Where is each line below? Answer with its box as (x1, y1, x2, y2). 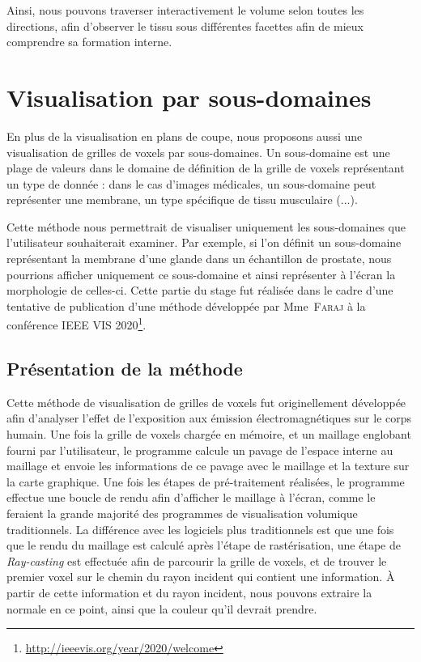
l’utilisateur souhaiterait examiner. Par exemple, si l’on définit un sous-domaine (6, 234, 402, 251)
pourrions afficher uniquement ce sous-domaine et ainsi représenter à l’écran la (6, 265, 396, 282)
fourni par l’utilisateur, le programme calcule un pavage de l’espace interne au (6, 441, 393, 458)
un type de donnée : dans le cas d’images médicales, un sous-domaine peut (6, 175, 376, 192)
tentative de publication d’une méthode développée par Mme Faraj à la (6, 297, 366, 314)
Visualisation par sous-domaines (6, 80, 372, 113)
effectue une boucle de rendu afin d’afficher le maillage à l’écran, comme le (6, 489, 376, 506)
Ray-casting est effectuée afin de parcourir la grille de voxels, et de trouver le (6, 552, 387, 569)
